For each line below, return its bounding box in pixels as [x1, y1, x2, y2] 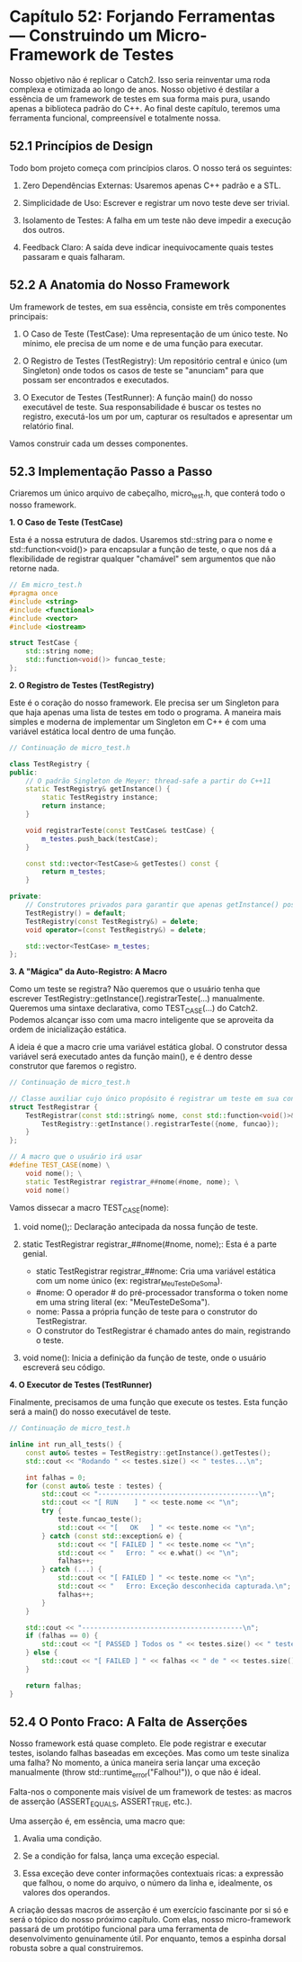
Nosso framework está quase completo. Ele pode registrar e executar [9, 1738, 267, 1749]
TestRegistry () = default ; [25, 909, 127, 918]
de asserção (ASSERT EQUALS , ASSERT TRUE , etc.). [9, 1796, 193, 1809]
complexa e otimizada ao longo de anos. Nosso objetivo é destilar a [9, 84, 260, 94]
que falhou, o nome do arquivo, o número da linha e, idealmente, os [22, 1877, 273, 1888]
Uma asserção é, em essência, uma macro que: [9, 1815, 186, 1826]
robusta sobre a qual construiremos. [9, 1942, 144, 1953]
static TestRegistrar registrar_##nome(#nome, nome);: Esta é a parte [22, 1239, 277, 1250]
